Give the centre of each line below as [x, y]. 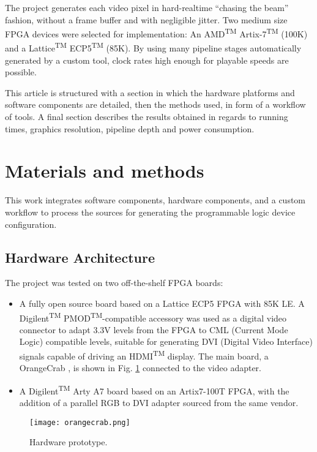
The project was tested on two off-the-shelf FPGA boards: [114, 283]
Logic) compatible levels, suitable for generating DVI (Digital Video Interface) [166, 341]
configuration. [31, 224]
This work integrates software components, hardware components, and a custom [155, 200]
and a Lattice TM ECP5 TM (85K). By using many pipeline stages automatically [153, 47]
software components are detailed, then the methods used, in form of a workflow [155, 104]
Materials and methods [105, 171]
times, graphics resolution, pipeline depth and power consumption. [130, 128]
